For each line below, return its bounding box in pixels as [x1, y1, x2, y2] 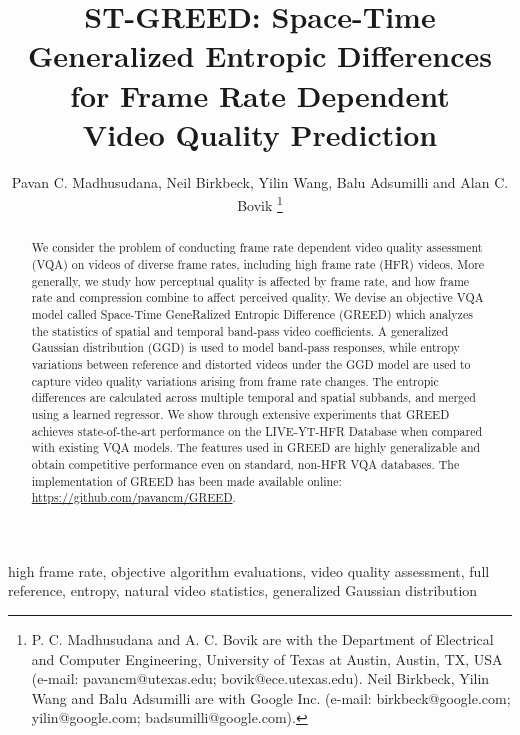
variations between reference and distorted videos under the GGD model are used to [31, 355, 471, 372]
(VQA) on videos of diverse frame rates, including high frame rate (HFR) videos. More [31, 255, 485, 272]
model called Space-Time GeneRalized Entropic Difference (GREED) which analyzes [31, 305, 473, 322]
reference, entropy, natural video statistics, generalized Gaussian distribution [8, 580, 478, 601]
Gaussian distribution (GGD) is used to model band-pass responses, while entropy [31, 339, 460, 356]
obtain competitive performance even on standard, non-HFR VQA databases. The [31, 455, 460, 472]
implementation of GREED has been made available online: [31, 472, 342, 489]
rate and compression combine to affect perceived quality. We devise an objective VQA [31, 289, 484, 306]
